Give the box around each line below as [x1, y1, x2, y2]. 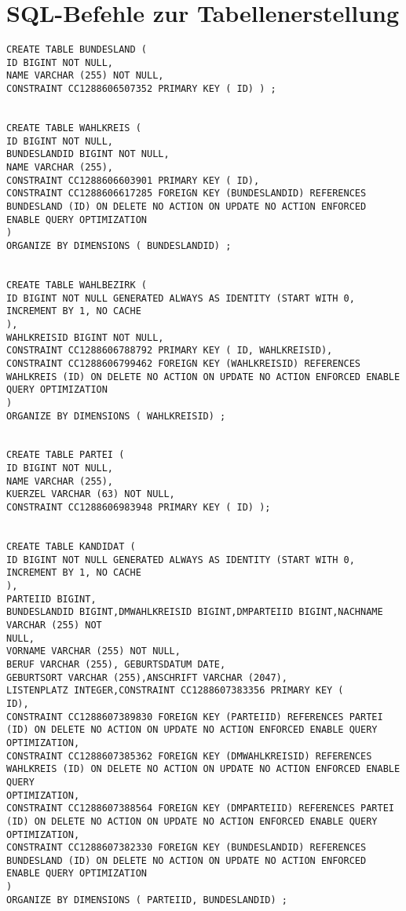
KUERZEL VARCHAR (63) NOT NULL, [6, 488, 175, 500]
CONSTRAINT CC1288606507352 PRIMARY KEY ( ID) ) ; [6, 83, 276, 95]
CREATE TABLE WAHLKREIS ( [6, 123, 141, 134]
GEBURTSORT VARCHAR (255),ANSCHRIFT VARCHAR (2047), [6, 671, 287, 683]
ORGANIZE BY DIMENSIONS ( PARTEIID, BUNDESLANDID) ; [6, 894, 287, 906]
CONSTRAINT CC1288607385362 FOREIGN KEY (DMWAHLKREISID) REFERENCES [6, 750, 372, 762]
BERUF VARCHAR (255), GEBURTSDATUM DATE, [6, 658, 226, 670]
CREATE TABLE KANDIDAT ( [6, 541, 136, 553]
